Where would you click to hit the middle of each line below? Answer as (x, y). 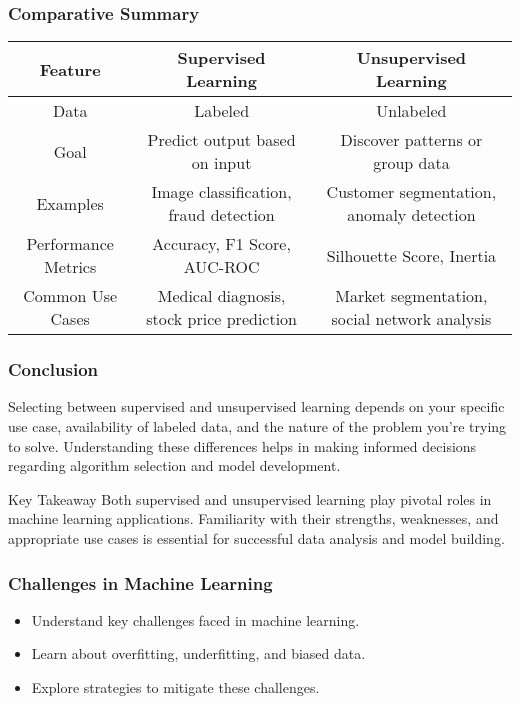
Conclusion (53, 369)
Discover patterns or (411, 140)
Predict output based (221, 140)
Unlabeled (411, 111)
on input (221, 163)
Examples (70, 203)
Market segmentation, (411, 296)
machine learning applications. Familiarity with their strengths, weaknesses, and (253, 518)
